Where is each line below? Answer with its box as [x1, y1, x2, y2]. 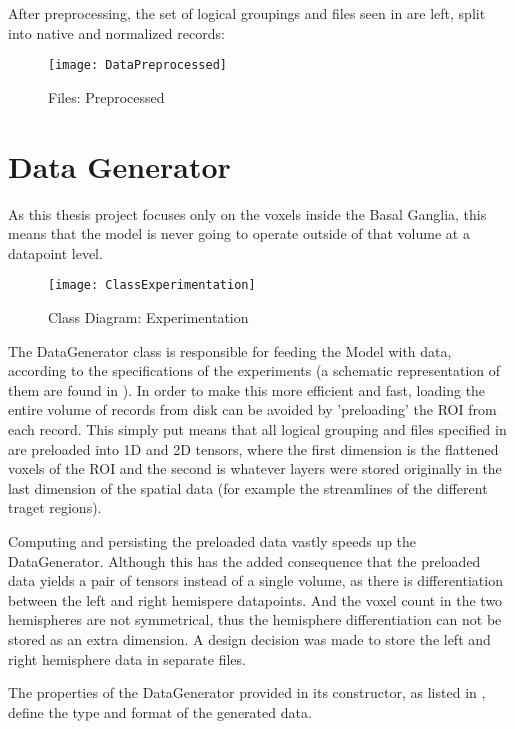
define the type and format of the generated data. [8, 701, 312, 722]
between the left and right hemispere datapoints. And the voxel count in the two [8, 589, 503, 610]
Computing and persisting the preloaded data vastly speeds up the [8, 530, 417, 551]
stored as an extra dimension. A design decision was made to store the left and [8, 628, 491, 649]
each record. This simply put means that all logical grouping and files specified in [8, 418, 507, 439]
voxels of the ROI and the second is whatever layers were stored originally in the [8, 458, 502, 479]
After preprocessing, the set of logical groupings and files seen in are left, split [8, 3, 486, 23]
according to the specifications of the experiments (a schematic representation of [8, 360, 501, 381]
